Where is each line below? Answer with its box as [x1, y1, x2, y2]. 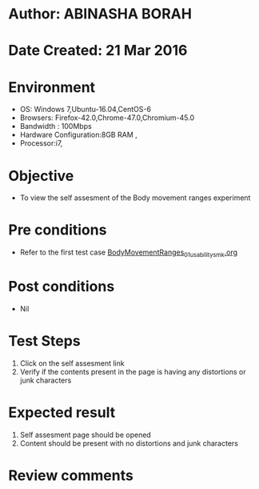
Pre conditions [8, 221, 107, 239]
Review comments [8, 466, 133, 484]
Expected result [8, 403, 116, 422]
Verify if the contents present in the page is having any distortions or [19, 367, 246, 376]
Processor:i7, [19, 138, 63, 148]
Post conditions [8, 278, 115, 296]
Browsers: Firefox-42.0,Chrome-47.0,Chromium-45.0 [19, 113, 195, 122]
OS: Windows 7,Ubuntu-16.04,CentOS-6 [19, 105, 152, 114]
